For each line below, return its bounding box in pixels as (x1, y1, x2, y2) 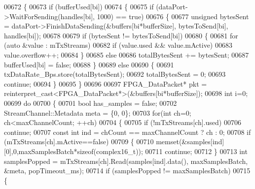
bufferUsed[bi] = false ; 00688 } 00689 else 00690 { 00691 (4, 59, 174, 69)
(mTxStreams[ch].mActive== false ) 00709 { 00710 (4, 136, 154, 147)
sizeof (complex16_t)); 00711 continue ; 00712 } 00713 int (77, 146, 248, 156)
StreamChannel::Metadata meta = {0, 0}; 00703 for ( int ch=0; (4, 107, 191, 118)
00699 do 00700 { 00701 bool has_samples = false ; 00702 (4, 97, 177, 108)
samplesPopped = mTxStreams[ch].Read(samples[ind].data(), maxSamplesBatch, (4, 156, 248, 166)
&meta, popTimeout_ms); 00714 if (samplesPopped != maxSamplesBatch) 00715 (4, 165, 251, 176)
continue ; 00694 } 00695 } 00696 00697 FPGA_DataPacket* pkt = (4, 78, 207, 89)
